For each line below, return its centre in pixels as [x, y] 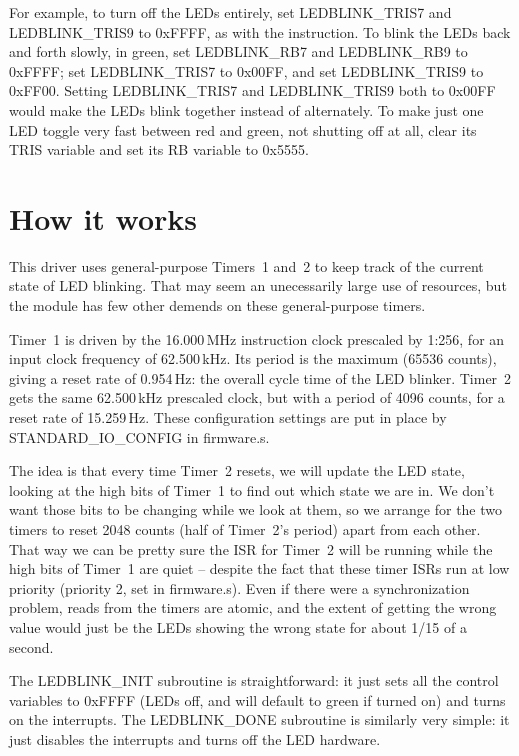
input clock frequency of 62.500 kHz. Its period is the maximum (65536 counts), [253, 358]
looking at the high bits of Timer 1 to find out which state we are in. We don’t [252, 489]
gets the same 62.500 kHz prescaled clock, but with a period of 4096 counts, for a [257, 397]
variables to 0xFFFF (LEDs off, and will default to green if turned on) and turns [257, 699]
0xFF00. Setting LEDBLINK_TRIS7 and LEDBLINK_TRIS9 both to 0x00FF [252, 90]
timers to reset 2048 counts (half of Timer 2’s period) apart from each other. [245, 529]
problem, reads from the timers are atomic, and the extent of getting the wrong [253, 607]
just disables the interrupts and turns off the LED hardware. [195, 738]
